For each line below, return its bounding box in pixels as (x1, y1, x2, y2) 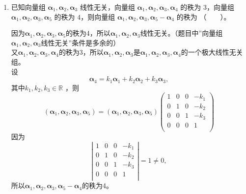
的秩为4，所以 (65, 28, 110, 38)
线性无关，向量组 (80, 2, 135, 12)
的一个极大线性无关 (181, 47, 243, 57)
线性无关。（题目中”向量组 (140, 28, 223, 38)
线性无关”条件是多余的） (41, 37, 120, 47)
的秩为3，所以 (58, 47, 104, 57)
